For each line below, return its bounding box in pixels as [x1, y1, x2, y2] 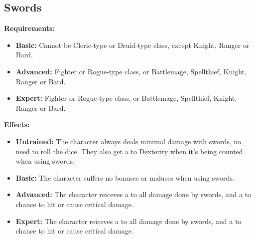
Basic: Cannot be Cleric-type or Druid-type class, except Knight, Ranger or [15, 39, 250, 50]
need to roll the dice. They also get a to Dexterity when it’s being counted [15, 146, 243, 156]
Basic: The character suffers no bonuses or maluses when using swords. [15, 172, 235, 183]
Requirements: [4, 23, 55, 33]
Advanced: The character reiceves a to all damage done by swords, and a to [15, 189, 252, 200]
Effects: [4, 119, 30, 130]
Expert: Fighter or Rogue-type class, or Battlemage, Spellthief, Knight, [15, 93, 237, 103]
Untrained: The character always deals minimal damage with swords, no [15, 136, 242, 146]
